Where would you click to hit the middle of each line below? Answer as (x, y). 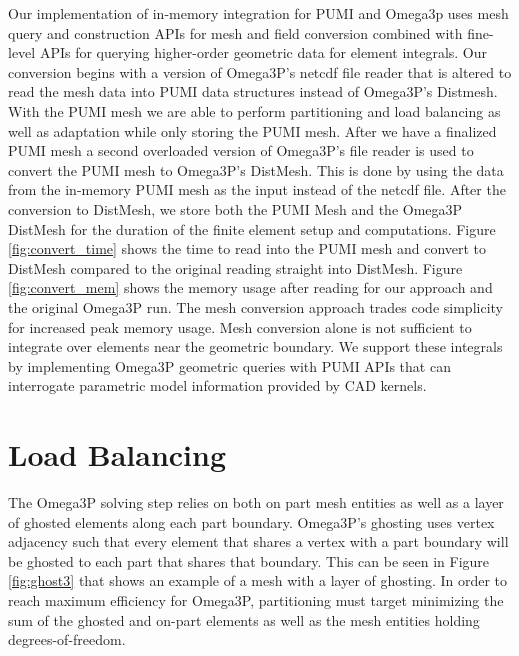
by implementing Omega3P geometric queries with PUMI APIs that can (229, 365)
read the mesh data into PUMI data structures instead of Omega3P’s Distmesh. (253, 91)
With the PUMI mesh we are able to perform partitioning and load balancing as (254, 110)
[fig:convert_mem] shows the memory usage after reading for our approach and (250, 287)
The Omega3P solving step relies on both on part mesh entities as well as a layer (256, 502)
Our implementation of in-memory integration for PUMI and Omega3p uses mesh (258, 13)
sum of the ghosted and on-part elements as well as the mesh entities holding (244, 619)
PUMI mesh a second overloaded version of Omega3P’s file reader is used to (241, 150)
